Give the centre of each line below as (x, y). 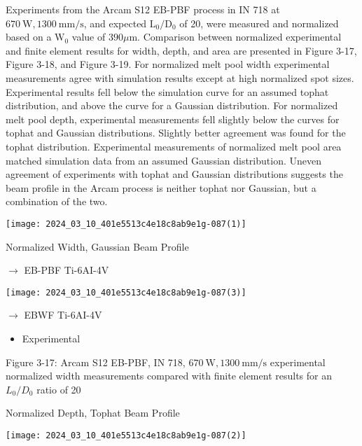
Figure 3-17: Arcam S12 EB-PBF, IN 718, (96, 362)
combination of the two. (57, 201)
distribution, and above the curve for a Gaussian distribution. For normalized (172, 105)
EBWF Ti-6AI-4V (63, 315)
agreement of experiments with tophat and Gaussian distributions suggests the (174, 174)
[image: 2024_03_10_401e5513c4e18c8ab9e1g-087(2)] (126, 435)
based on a (29, 37)
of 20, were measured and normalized (259, 23)
